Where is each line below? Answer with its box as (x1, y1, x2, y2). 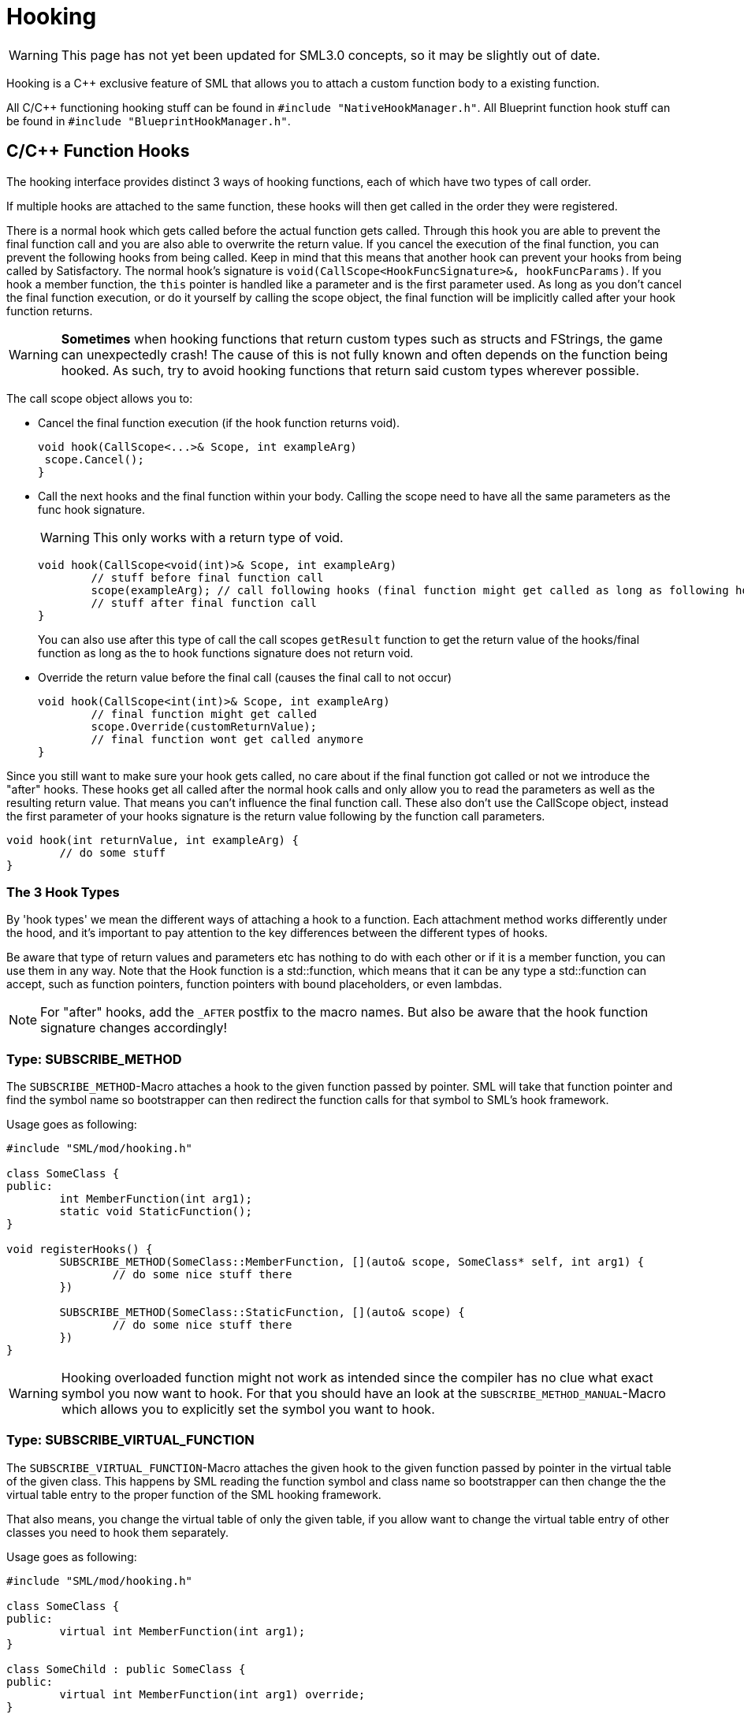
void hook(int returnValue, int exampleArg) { (6, 833, 299, 846)
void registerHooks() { (6, 1243, 153, 1256)
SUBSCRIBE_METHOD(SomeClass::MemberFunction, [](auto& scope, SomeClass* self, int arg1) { (59, 1255, 645, 1269)
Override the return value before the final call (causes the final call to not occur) (38, 670, 452, 684)
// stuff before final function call (91, 571, 324, 584)
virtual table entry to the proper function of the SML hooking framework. (6, 1487, 381, 1501)
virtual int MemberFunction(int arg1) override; (59, 1687, 366, 1701)
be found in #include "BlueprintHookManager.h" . (6, 113, 291, 128)
